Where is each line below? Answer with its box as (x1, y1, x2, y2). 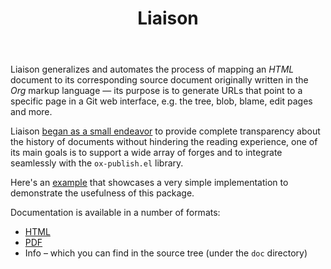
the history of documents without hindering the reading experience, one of (10, 136, 318, 148)
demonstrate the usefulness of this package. (10, 187, 195, 199)
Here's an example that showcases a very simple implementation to (10, 177, 289, 189)
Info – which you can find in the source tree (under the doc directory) (24, 247, 308, 259)
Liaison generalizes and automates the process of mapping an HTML (10, 63, 295, 76)
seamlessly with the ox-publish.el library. (10, 157, 184, 169)
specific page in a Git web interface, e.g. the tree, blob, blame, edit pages (10, 95, 313, 107)
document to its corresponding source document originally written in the (10, 74, 309, 86)
